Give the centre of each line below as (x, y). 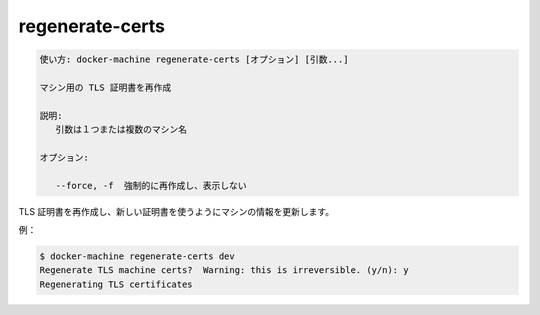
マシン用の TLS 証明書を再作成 (105, 87)
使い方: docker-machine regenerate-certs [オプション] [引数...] (194, 59)
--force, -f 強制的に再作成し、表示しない (151, 185)
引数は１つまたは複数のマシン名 (121, 129)
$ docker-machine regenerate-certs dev (137, 256)
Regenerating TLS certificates (116, 284)
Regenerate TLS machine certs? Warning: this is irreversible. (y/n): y (224, 270)
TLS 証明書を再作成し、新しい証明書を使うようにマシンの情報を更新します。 (176, 211)
